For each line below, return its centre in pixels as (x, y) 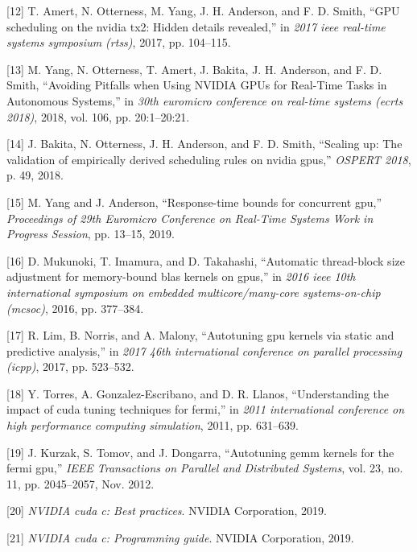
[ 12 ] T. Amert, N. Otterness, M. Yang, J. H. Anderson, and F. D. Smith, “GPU (203, 10)
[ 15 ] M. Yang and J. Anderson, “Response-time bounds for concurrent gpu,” (194, 202)
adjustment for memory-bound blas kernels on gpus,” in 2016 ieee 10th (181, 276)
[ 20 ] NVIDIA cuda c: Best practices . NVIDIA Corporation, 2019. (167, 511)
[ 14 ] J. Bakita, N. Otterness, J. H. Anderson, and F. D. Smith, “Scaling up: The (204, 144)
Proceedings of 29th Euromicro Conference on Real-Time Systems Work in (190, 218)
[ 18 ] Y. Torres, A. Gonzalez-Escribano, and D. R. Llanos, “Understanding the (198, 393)
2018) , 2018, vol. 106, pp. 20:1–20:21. (98, 116)
